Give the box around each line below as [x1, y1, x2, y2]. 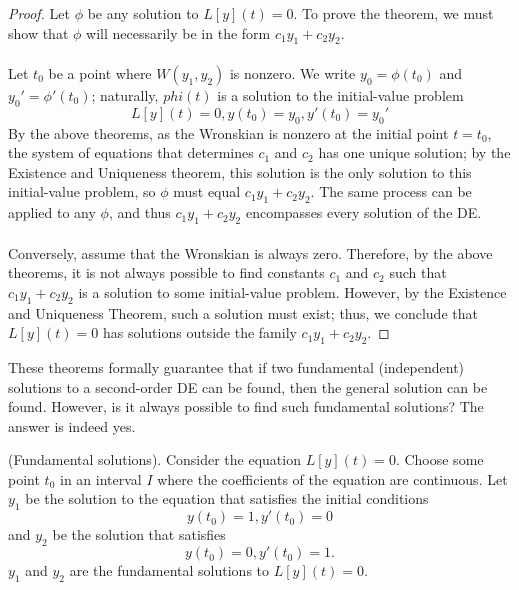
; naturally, [91, 84, 159, 105]
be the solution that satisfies [52, 524, 226, 545]
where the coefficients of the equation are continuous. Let [157, 468, 508, 489]
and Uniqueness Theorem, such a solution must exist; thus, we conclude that [8, 302, 478, 323]
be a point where [48, 62, 152, 83]
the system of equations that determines [8, 142, 254, 163]
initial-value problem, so [8, 181, 156, 202]
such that [389, 262, 447, 283]
